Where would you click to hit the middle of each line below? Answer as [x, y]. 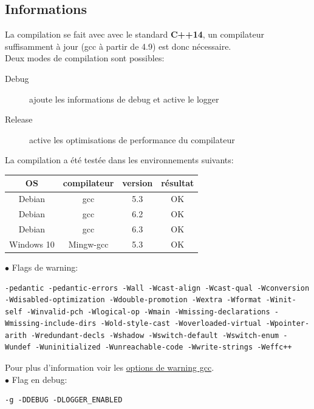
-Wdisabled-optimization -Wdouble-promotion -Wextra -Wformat [133, 300]
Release [19, 119]
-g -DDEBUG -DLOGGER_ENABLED [64, 400]
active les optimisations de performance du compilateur [132, 139]
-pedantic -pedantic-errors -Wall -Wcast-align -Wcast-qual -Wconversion [157, 288]
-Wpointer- [288, 324]
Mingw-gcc [88, 244]
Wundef [18, 347]
